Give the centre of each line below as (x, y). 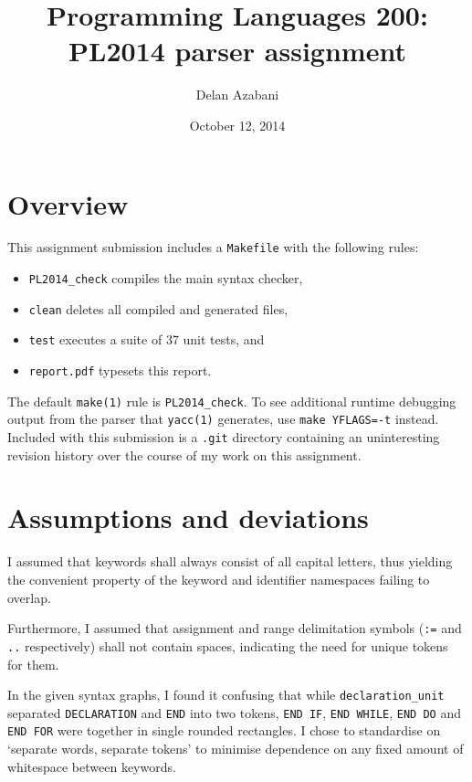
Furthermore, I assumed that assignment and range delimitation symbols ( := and (235, 628)
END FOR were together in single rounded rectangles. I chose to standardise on (224, 730)
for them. (33, 664)
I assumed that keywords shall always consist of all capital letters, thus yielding (230, 561)
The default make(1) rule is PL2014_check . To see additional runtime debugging (232, 401)
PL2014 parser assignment (237, 51)
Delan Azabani (237, 95)
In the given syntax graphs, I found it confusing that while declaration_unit (226, 695)
